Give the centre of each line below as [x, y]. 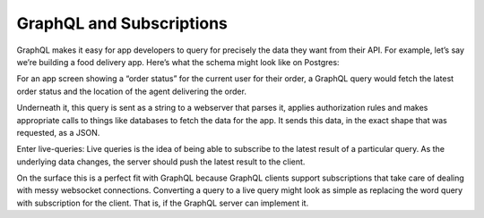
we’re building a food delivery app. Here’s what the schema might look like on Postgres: [178, 62]
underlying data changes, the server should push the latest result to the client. [161, 162]
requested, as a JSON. [58, 132]
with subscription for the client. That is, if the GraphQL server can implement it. [163, 203]
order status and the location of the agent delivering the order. [131, 91]
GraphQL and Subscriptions [122, 23]
